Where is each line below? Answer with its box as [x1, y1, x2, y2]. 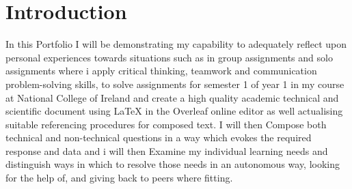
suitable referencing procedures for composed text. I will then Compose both [5, 117, 327, 131]
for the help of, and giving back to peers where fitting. [5, 171, 233, 185]
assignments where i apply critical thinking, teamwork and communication [5, 63, 317, 78]
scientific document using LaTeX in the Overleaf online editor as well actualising [5, 104, 343, 118]
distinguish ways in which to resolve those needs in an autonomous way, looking [5, 157, 340, 171]
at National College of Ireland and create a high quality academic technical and [5, 90, 339, 104]
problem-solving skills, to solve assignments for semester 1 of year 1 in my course [5, 76, 344, 91]
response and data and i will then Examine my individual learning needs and [5, 143, 328, 158]
